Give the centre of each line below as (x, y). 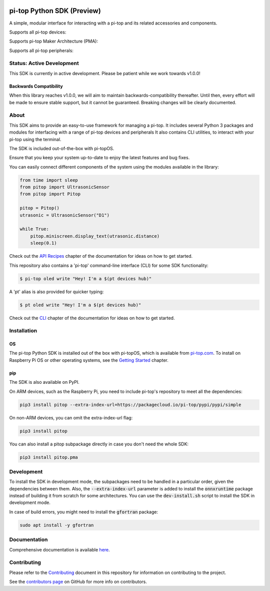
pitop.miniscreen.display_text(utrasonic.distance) (95, 236)
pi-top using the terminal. (35, 139)
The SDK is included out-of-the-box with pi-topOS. (62, 148)
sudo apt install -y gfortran (57, 525)
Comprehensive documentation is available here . (59, 549)
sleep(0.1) (43, 243)
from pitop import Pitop (50, 194)
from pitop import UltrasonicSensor (65, 187)
